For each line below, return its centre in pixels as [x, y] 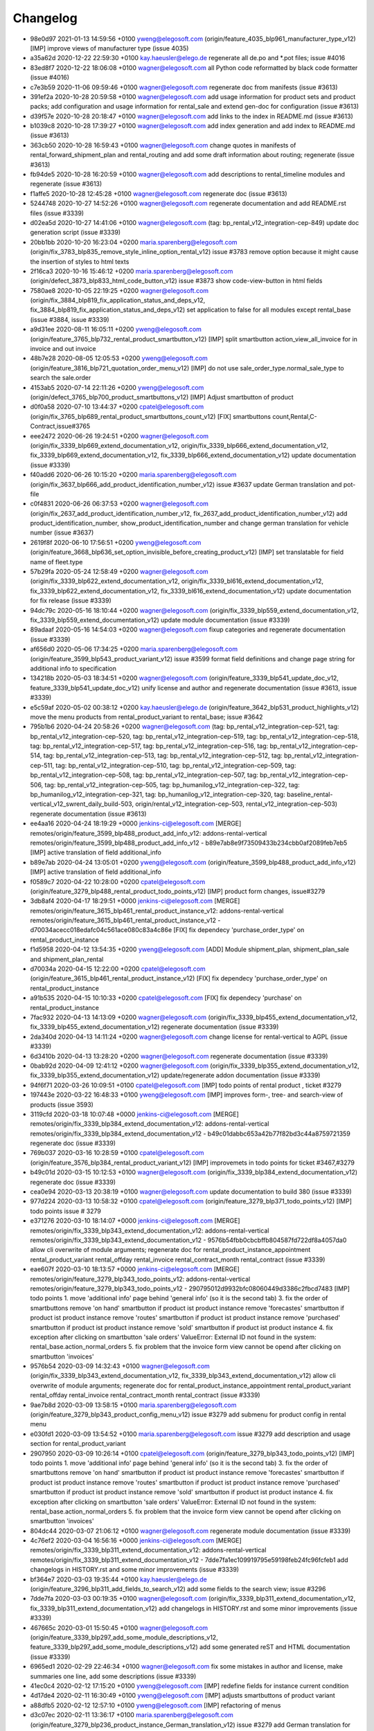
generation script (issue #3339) [75, 233]
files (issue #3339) [57, 213]
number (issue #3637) [62, 532]
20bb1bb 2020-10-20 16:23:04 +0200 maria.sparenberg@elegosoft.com [134, 242]
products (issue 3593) [62, 1104]
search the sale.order [61, 378]
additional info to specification [73, 668]
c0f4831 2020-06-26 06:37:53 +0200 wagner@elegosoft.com [119, 504]
